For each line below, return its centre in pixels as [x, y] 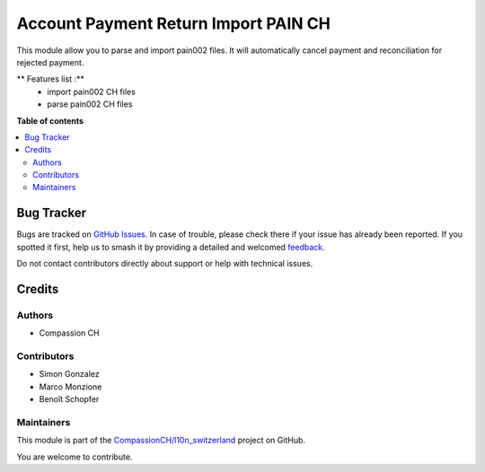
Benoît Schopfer [69, 399]
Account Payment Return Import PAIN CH [174, 23]
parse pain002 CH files [90, 104]
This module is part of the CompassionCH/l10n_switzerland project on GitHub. [161, 441]
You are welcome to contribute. [75, 457]
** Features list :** [50, 79]
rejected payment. [50, 62]
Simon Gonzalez [70, 374]
